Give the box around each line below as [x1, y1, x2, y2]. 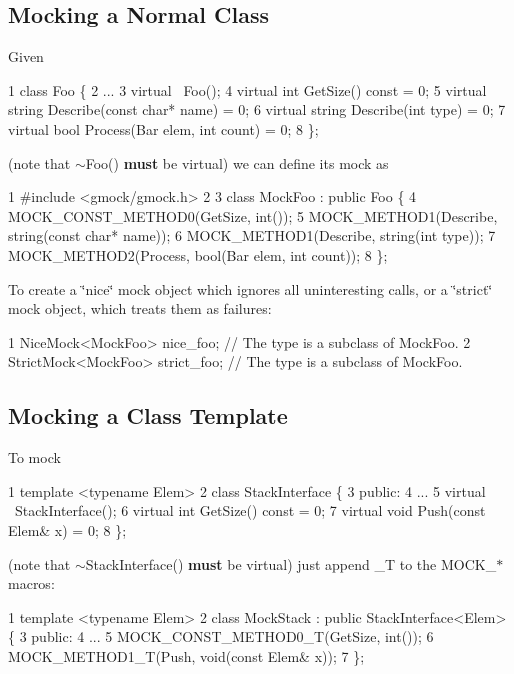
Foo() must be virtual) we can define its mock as [85, 152, 389, 173]
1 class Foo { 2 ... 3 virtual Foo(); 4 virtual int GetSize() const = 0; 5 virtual [8, 79, 487, 100]
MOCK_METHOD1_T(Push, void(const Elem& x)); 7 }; [8, 645, 365, 666]
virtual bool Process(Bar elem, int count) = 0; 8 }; [8, 118, 319, 139]
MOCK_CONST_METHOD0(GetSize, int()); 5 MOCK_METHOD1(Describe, [8, 205, 498, 226]
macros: [8, 573, 55, 594]
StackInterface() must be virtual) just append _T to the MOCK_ [85, 553, 497, 574]
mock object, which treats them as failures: [8, 298, 272, 319]
